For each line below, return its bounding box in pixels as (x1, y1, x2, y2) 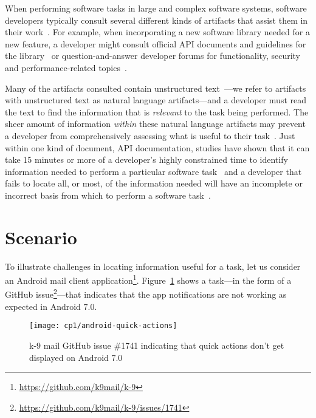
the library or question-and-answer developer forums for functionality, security (5, 49, 301, 62)
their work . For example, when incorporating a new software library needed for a (5, 26, 310, 38)
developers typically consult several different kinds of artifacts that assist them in (5, 13, 308, 26)
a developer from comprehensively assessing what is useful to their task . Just (5, 129, 295, 142)
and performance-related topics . (5, 61, 127, 74)
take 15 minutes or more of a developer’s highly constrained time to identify (5, 153, 288, 166)
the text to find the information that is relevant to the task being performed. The (5, 105, 309, 118)
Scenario (5, 224, 77, 249)
